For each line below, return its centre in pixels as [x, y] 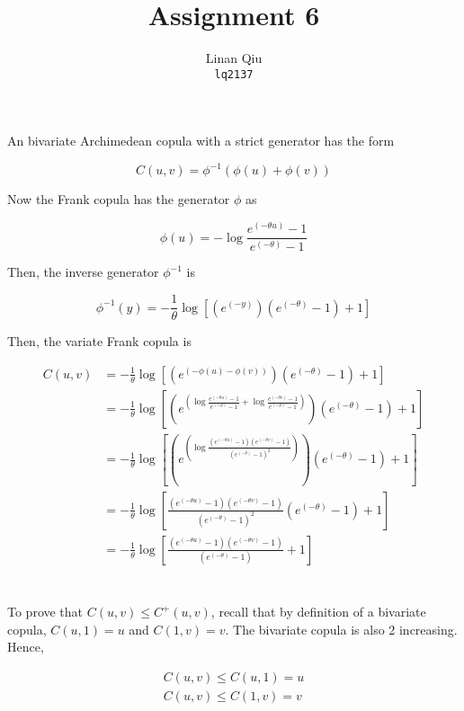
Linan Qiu [234, 58]
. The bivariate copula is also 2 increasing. [341, 629]
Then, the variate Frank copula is [99, 341]
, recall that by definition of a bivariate [318, 612]
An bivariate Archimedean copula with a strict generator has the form [201, 141]
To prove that [45, 612]
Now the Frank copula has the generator [119, 199]
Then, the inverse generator [83, 272]
